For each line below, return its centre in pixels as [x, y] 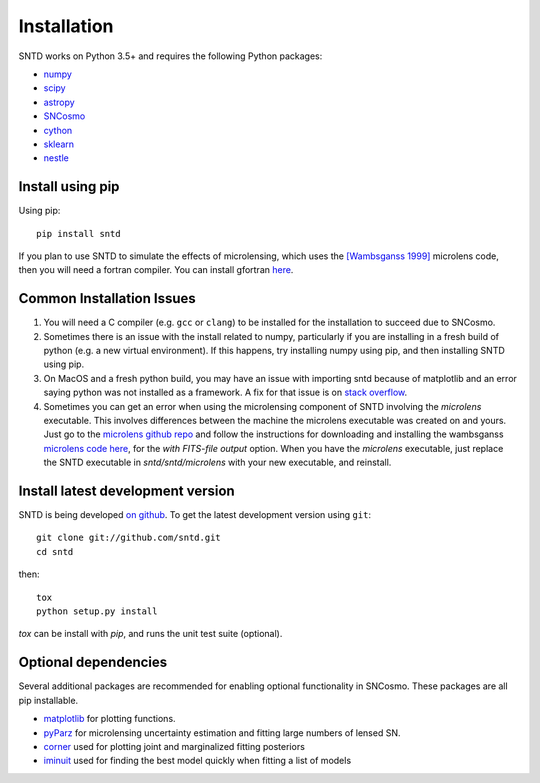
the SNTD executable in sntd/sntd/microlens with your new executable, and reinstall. [217, 462]
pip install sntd [78, 233]
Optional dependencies [93, 662]
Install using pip [69, 186]
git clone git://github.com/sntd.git [129, 538]
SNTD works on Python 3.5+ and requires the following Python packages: [170, 56]
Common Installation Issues [107, 298]
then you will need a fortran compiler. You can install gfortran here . [156, 270]
